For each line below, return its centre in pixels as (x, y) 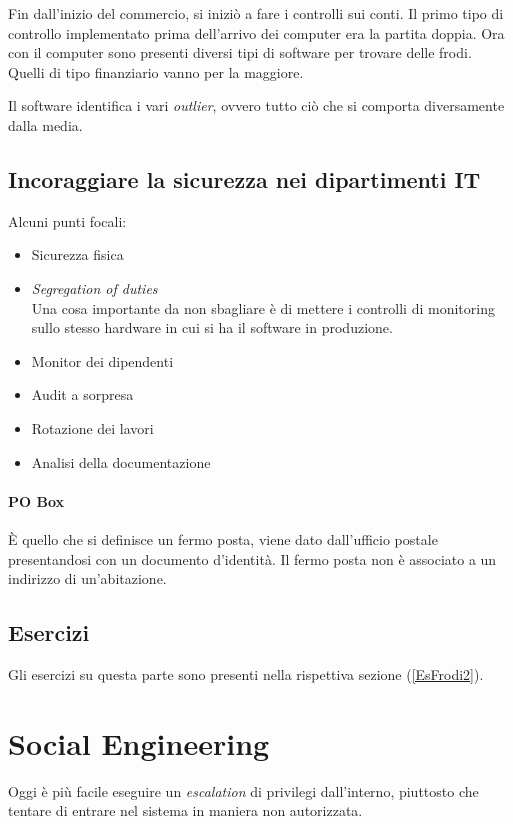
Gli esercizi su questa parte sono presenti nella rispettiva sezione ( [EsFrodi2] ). (246, 673)
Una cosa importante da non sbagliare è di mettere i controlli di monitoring (263, 307)
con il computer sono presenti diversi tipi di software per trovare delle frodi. (240, 52)
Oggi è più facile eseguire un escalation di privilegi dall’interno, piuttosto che (243, 790)
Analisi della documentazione (121, 461)
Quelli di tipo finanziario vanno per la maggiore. (156, 71)
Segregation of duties (94, 287)
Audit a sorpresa (82, 394)
